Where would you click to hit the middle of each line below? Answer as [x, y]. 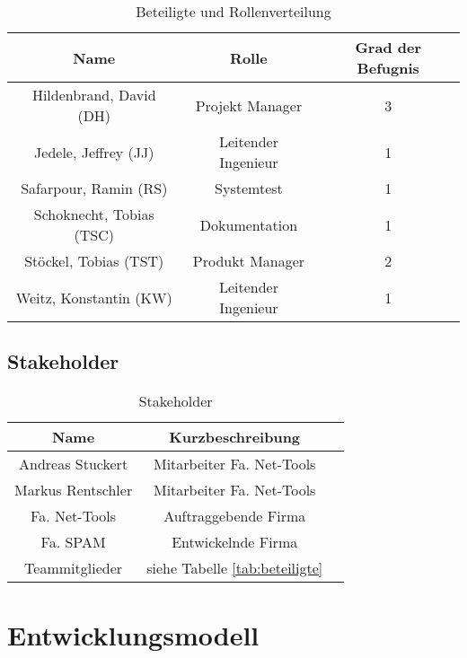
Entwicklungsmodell [133, 635]
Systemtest [249, 188]
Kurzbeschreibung [235, 437]
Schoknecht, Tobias [94, 214]
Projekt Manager [249, 105]
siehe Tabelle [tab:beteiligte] [235, 568]
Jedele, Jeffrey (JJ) [94, 152]
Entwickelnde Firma [235, 542]
